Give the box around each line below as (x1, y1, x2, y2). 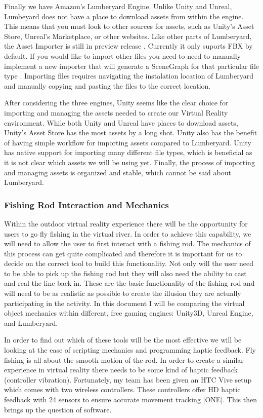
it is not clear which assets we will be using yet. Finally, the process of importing (4, 157, 255, 167)
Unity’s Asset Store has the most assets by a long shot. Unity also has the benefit (4, 127, 257, 138)
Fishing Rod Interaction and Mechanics (4, 198, 169, 211)
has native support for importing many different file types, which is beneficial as (4, 147, 252, 158)
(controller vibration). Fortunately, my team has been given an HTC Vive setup (4, 374, 252, 385)
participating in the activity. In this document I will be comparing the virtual (4, 297, 245, 308)
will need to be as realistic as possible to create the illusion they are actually (4, 288, 241, 298)
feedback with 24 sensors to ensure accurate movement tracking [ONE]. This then (4, 394, 257, 404)
